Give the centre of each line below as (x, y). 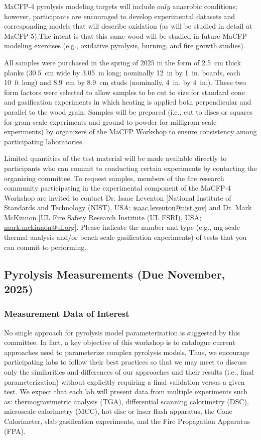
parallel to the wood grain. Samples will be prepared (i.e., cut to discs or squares (128, 111)
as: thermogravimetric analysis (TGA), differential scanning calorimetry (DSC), (126, 401)
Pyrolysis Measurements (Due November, (115, 274)
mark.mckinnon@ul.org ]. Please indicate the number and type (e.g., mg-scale (122, 227)
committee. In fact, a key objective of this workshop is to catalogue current (120, 342)
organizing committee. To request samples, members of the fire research (114, 178)
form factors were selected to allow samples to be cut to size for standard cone (124, 92)
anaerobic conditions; (205, 6)
